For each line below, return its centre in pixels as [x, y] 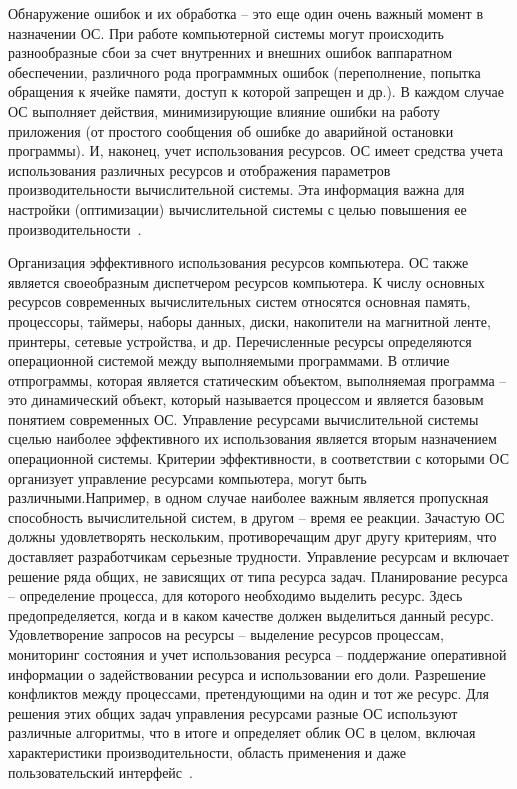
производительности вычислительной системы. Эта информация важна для [236, 189]
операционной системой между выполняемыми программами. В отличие [229, 360]
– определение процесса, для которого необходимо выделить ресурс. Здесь [235, 595]
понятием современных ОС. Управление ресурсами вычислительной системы [243, 418]
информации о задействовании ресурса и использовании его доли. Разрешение [247, 673]
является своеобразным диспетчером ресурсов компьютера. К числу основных [246, 281]
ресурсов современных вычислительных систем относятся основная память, [239, 301]
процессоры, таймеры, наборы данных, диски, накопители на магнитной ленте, [249, 320]
